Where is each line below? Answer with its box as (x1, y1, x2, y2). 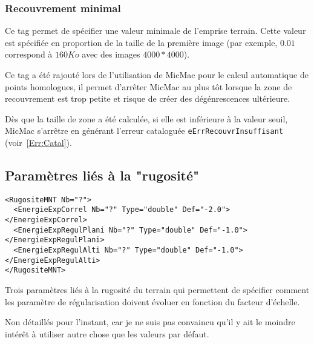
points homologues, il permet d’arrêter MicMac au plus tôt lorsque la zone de (5, 80, 292, 93)
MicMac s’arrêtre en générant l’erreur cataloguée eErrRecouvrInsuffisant (5, 124, 283, 137)
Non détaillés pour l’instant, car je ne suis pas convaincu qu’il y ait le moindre (5, 316, 295, 328)
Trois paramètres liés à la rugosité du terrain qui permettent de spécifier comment (5, 283, 310, 296)
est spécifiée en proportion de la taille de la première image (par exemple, (5, 36, 278, 48)
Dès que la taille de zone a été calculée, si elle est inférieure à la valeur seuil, (5, 112, 288, 125)
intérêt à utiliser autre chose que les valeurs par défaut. (5, 327, 209, 340)
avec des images (82, 48, 140, 61)
